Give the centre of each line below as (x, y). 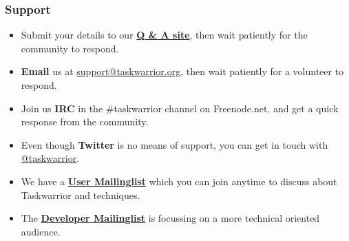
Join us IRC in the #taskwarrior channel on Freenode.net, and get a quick (180, 108)
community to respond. (70, 48)
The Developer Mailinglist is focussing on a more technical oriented (170, 218)
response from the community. (85, 122)
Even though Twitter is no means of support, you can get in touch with (174, 144)
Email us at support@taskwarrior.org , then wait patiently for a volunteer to (182, 71)
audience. (41, 231)
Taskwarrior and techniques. (81, 195)
